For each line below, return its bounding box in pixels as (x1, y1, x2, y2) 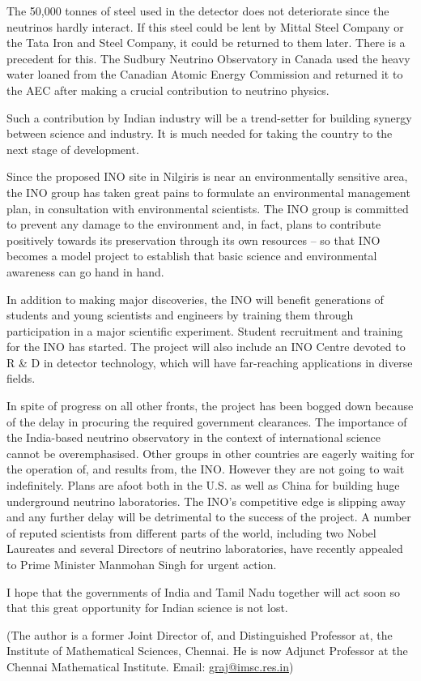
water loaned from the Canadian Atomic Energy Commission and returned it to (6, 66, 403, 83)
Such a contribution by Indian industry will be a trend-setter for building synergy (6, 109, 412, 126)
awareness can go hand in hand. (6, 263, 164, 280)
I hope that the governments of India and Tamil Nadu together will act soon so (6, 583, 401, 600)
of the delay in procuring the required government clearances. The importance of (6, 413, 407, 430)
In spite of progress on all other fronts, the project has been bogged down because (6, 397, 414, 414)
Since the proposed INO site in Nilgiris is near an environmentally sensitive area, (6, 168, 408, 185)
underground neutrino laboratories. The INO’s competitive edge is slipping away (6, 492, 406, 509)
